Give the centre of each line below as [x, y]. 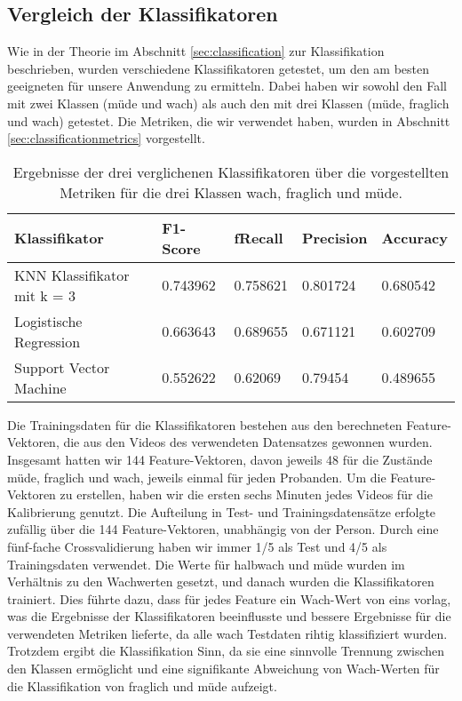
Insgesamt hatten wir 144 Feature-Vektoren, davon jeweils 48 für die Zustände [220, 459]
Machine [40, 387]
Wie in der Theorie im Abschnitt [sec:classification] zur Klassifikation [196, 51]
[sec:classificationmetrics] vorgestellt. [106, 138]
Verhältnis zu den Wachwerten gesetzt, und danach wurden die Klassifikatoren [221, 582]
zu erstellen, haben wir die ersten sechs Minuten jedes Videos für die [246, 494]
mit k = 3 [45, 295]
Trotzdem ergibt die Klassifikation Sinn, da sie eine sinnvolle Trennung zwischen [226, 651]
